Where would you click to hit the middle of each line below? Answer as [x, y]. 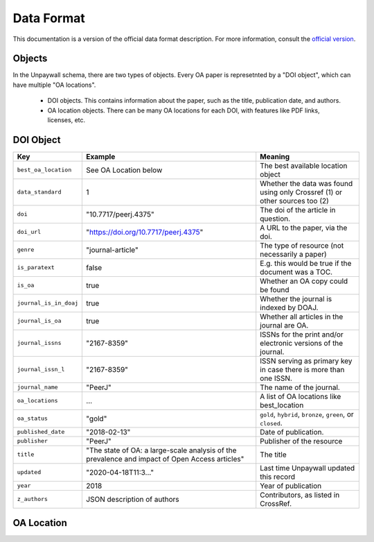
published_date [41, 432]
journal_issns [39, 343]
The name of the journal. [300, 387]
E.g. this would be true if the [306, 263]
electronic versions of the [302, 343]
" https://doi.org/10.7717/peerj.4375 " [145, 232]
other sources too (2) [294, 201]
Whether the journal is [296, 298]
